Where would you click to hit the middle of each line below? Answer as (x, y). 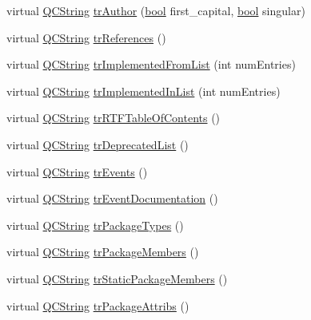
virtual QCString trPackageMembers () (103, 252)
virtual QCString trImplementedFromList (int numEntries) (151, 64)
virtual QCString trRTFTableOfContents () (114, 118)
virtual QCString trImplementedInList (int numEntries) (144, 91)
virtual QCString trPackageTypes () (95, 225)
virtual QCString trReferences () (86, 37)
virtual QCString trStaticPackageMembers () (117, 278)
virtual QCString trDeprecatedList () (98, 144)
